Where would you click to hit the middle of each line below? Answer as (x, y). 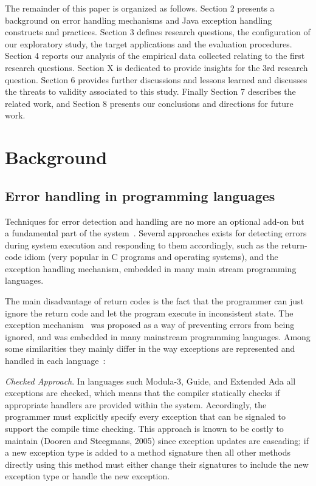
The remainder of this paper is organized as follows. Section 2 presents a (140, 8)
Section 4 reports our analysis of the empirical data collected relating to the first (155, 56)
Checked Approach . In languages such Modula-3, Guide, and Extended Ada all (150, 381)
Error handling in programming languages (140, 195)
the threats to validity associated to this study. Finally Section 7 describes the (150, 91)
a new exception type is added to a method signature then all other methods (148, 452)
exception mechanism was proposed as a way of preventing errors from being (150, 325)
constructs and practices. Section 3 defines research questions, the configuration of (158, 32)
